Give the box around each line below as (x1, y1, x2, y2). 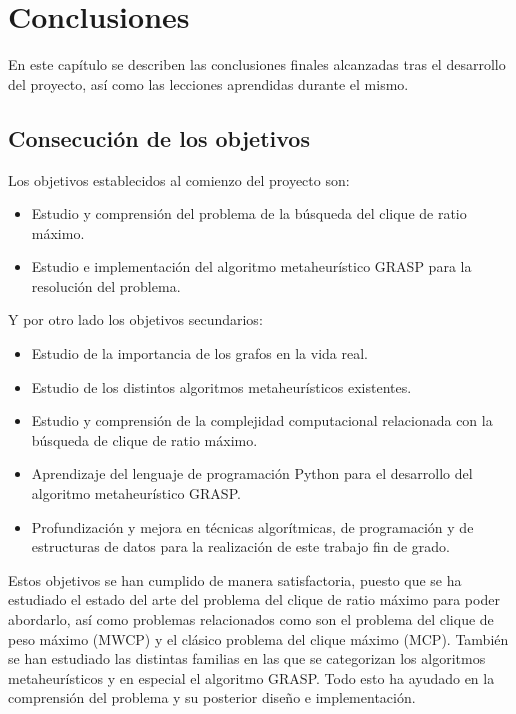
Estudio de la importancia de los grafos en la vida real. (31, 343, 368, 364)
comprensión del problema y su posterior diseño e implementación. (8, 687, 416, 708)
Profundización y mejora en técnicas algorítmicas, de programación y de (31, 516, 474, 537)
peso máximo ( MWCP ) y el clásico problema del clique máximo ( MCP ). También (8, 628, 509, 649)
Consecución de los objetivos (8, 122, 310, 153)
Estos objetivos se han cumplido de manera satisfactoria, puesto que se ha (8, 569, 462, 590)
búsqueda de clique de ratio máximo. (31, 429, 258, 450)
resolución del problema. (31, 275, 181, 296)
